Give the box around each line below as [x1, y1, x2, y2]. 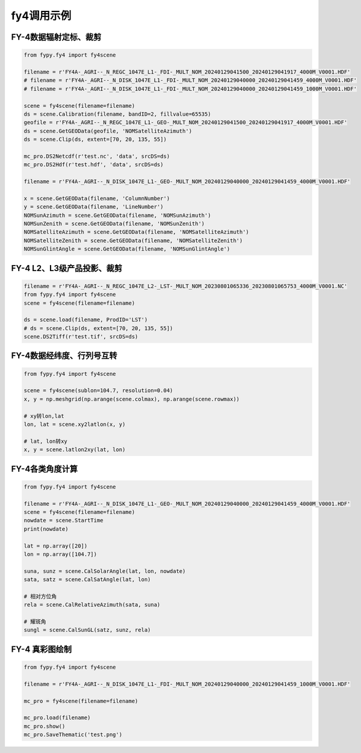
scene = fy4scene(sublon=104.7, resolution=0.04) [23, 387, 173, 394]
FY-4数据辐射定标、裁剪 [11, 32, 102, 42]
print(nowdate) [23, 525, 69, 533]
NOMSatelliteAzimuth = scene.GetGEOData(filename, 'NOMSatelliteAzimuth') [23, 229, 250, 236]
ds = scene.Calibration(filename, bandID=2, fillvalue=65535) [23, 110, 211, 117]
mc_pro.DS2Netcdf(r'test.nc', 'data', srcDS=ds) [23, 152, 170, 160]
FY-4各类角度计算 [11, 464, 78, 474]
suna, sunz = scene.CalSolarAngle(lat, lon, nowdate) [23, 567, 186, 575]
